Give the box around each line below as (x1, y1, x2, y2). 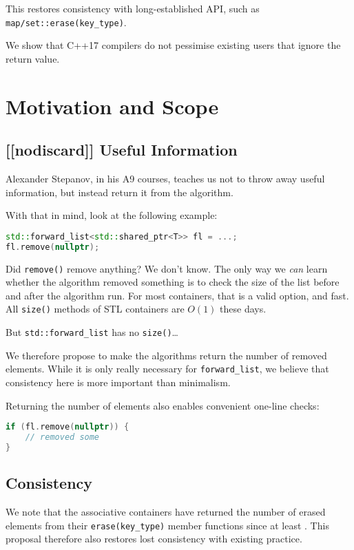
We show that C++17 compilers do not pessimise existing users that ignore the (6, 38, 341, 52)
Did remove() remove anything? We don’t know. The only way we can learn (6, 261, 328, 275)
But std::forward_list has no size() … (6, 325, 178, 339)
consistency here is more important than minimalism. (6, 374, 231, 389)
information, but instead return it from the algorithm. (6, 184, 233, 199)
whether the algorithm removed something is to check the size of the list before (6, 275, 340, 289)
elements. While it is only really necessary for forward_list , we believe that (6, 361, 329, 376)
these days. (220, 302, 267, 316)
